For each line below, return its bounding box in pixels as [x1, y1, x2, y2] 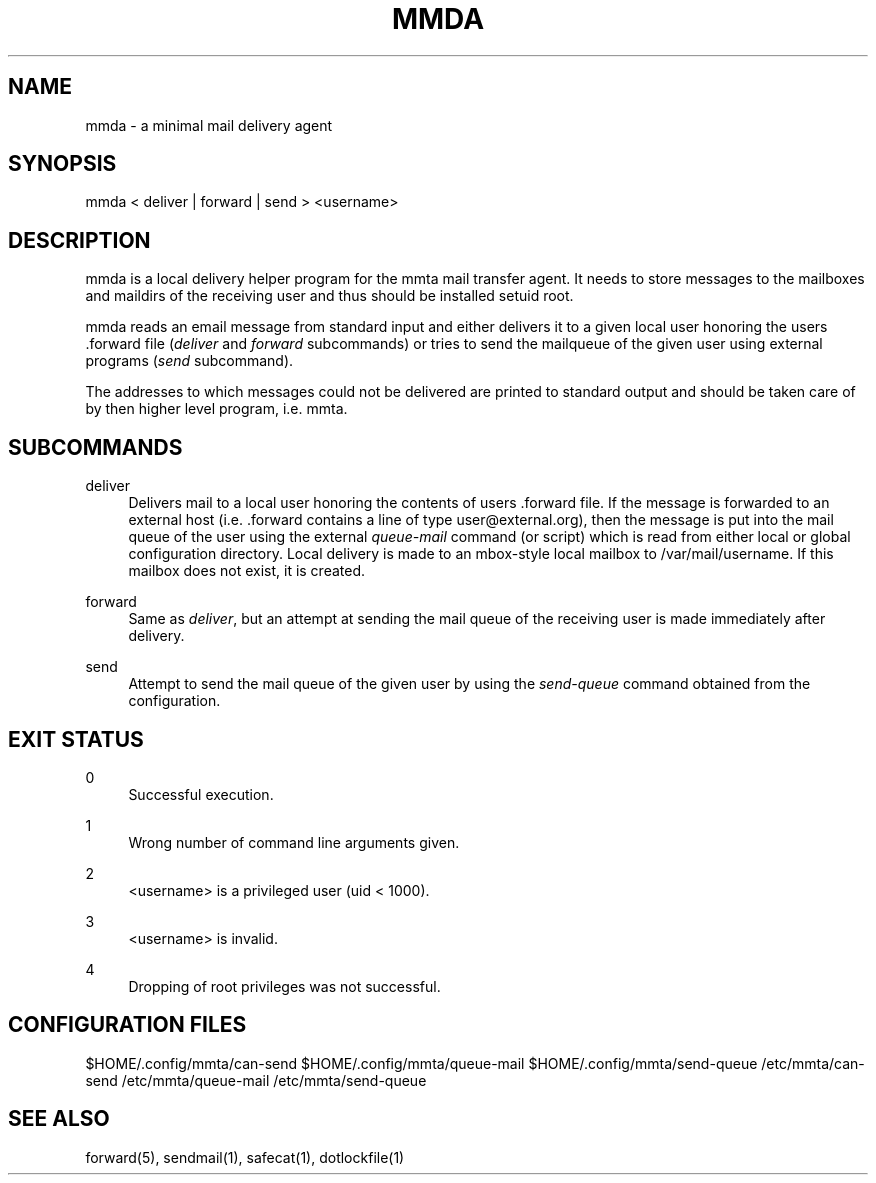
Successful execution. [128, 785, 274, 803]
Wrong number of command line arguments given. [128, 833, 460, 851]
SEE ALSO [8, 1106, 110, 1132]
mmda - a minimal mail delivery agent [85, 116, 333, 134]
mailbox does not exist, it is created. [128, 562, 366, 580]
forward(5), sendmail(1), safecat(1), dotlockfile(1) [85, 1148, 405, 1166]
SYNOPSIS [8, 151, 117, 177]
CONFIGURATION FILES [8, 1012, 247, 1038]
